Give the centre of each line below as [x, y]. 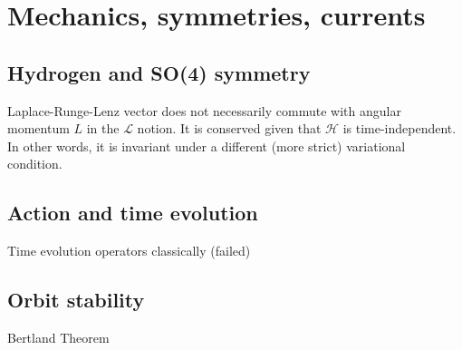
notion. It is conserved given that [229, 128]
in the [103, 128]
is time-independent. [399, 128]
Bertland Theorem [58, 337]
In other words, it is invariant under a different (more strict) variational [207, 146]
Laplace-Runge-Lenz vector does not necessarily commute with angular [204, 110]
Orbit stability [76, 300]
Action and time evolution [133, 213]
